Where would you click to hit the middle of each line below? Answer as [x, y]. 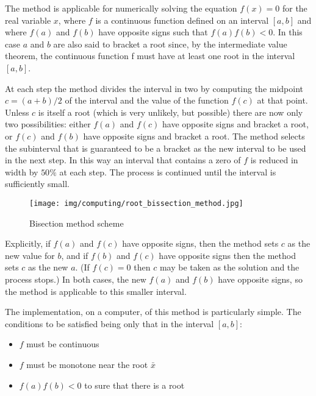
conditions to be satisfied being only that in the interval [110, 323]
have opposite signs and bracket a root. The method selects [194, 136]
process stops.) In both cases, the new [76, 279]
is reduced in [274, 160]
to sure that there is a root [135, 385]
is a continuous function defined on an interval [182, 20]
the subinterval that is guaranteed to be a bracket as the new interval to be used [156, 148]
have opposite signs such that [153, 32]
